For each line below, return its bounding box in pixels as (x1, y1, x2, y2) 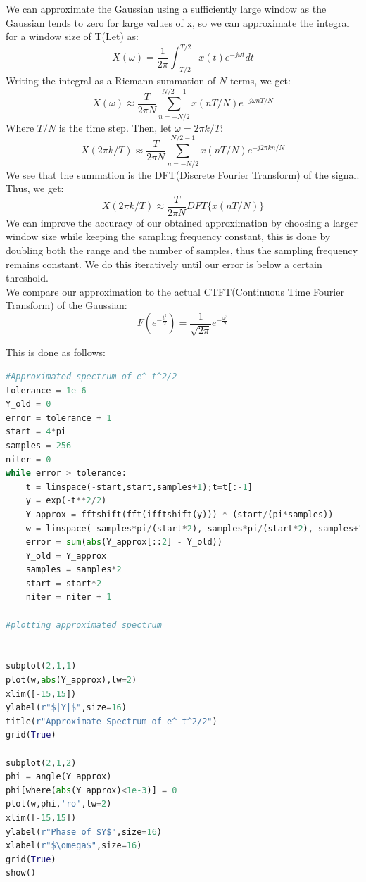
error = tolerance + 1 (6, 412, 112, 423)
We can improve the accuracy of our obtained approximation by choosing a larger (6, 215, 358, 229)
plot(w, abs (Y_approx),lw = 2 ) (6, 675, 137, 686)
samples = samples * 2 (25, 565, 122, 575)
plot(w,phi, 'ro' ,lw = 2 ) (6, 799, 112, 809)
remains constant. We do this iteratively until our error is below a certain (6, 256, 322, 271)
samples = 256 (6, 440, 72, 451)
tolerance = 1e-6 (6, 385, 87, 396)
